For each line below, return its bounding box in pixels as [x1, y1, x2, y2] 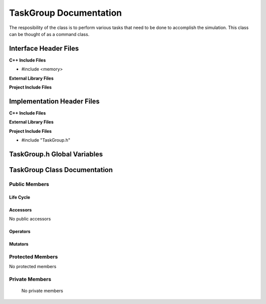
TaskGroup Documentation [9, 7, 122, 18]
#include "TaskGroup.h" [21, 137, 70, 143]
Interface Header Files [9, 44, 79, 53]
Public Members [9, 181, 49, 187]
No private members [21, 288, 64, 294]
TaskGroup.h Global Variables [9, 150, 103, 158]
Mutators [9, 241, 29, 247]
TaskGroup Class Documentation [9, 165, 113, 174]
